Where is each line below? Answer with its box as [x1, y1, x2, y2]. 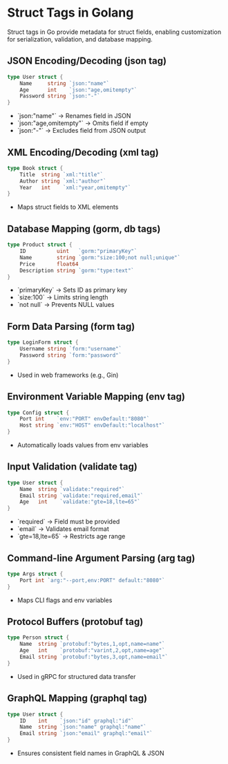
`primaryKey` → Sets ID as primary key [17, 286, 128, 295]
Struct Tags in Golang [7, 5, 134, 21]
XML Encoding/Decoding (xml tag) [7, 147, 159, 158]
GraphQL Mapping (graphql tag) [7, 693, 147, 705]
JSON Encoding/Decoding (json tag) [7, 55, 167, 67]
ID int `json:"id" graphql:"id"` [19, 717, 135, 724]
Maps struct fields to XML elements [17, 203, 119, 212]
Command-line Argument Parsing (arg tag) [7, 552, 196, 564]
